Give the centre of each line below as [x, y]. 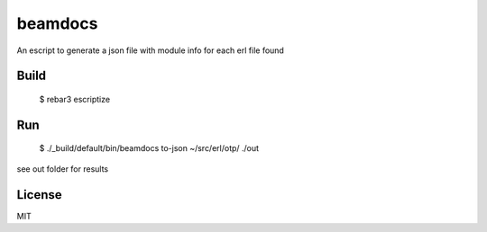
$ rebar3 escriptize [75, 99]
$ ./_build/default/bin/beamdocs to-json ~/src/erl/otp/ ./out [149, 148]
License [39, 195]
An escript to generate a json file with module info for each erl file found [150, 50]
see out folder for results [63, 169]
